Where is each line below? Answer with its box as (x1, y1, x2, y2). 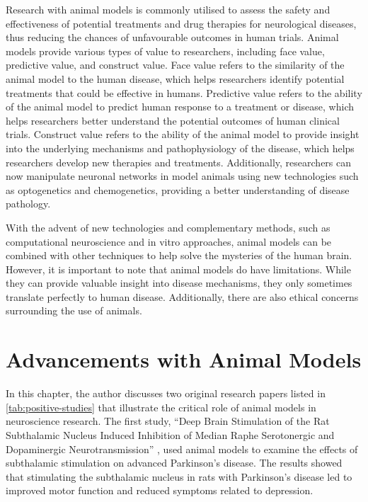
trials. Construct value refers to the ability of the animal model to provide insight (6, 127, 360, 142)
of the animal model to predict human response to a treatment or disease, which (6, 99, 354, 114)
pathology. (6, 196, 51, 211)
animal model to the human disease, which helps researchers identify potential (6, 71, 345, 86)
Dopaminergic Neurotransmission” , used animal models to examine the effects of (6, 441, 358, 456)
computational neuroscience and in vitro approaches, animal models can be (6, 234, 332, 249)
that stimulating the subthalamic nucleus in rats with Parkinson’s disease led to (6, 469, 352, 484)
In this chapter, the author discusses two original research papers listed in (6, 386, 326, 401)
